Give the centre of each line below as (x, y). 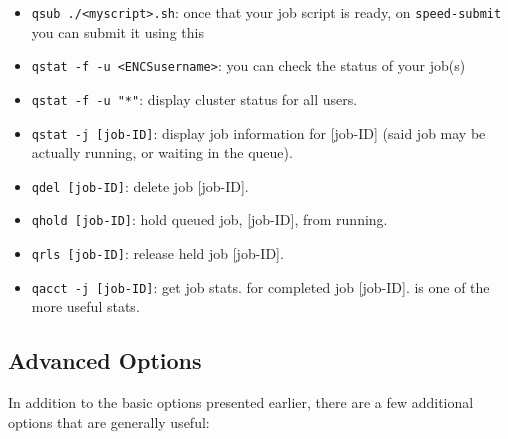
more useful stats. (85, 306)
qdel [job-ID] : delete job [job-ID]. (140, 185)
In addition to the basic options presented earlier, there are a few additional (241, 402)
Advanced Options (105, 360)
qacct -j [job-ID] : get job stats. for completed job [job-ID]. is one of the (260, 286)
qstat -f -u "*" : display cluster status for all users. (194, 98)
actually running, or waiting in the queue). (162, 152)
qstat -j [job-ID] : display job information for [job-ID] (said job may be (258, 132)
